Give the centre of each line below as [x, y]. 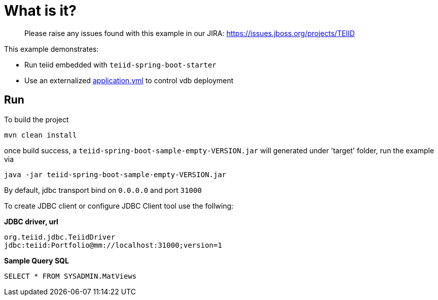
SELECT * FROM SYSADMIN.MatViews [70, 276]
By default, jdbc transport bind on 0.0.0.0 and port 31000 [103, 190]
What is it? [41, 11]
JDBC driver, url [31, 221]
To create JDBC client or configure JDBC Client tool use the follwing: [119, 206]
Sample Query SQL [36, 260]
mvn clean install [41, 135]
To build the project [36, 119]
